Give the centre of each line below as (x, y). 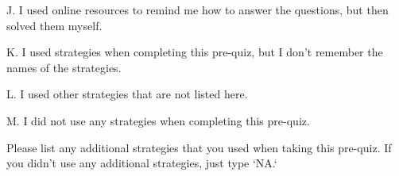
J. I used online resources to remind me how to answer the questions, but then (198, 10)
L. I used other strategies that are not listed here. (127, 94)
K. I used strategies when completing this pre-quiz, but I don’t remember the (195, 52)
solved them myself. (54, 25)
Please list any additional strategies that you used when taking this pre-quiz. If (199, 147)
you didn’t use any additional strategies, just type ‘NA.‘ (142, 163)
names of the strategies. (64, 67)
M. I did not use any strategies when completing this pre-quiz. (158, 120)
